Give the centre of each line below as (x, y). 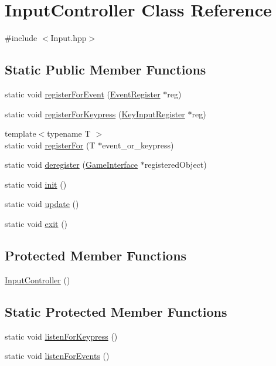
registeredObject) (176, 165)
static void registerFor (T (50, 145)
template (21, 133)
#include (21, 38)
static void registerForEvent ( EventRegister (83, 94)
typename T (69, 133)
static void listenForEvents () (57, 356)
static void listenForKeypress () (61, 336)
